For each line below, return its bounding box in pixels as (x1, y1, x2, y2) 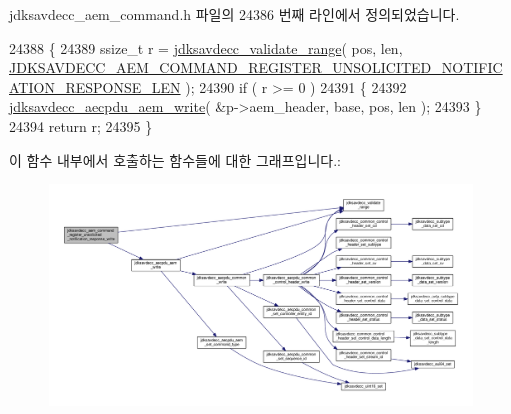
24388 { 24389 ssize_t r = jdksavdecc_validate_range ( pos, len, (9, 37, 403, 58)
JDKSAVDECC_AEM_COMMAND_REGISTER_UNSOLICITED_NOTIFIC (9, 57, 503, 78)
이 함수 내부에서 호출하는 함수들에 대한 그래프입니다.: (9, 149, 341, 170)
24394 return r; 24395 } (9, 115, 153, 136)
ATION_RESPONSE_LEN (9, 76, 181, 97)
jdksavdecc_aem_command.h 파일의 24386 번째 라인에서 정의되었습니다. (9, 4, 460, 24)
